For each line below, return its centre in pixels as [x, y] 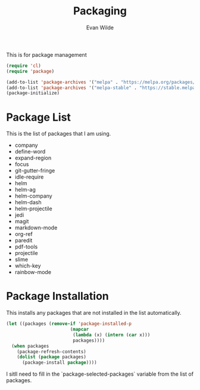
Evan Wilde [100, 27]
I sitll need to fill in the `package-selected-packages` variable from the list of [100, 374]
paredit [24, 241]
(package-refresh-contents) [51, 351]
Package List [39, 117]
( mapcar [79, 330]
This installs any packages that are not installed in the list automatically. [94, 313]
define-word [30, 152]
